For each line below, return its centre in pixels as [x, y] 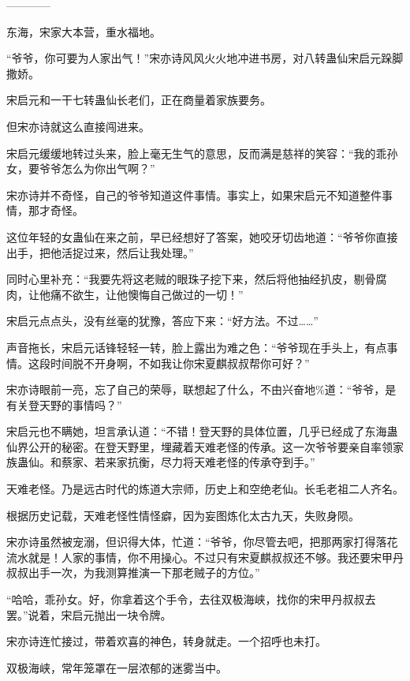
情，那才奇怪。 [45, 210]
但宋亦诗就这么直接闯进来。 [78, 126]
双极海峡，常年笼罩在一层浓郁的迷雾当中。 [117, 667]
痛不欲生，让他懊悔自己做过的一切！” [147, 294]
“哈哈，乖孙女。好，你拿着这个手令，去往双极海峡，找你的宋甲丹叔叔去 [191, 599]
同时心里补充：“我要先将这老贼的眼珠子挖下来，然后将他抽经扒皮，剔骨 [191, 279]
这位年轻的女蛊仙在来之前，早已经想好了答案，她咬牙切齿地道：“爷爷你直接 [202, 236]
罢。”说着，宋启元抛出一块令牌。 [89, 614]
